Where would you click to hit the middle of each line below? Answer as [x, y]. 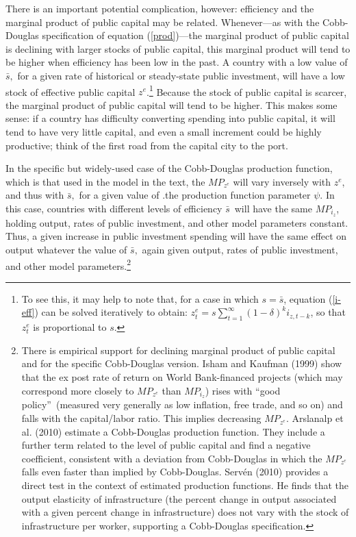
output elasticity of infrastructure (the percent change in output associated [179, 498]
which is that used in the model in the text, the [105, 181]
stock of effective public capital [71, 91]
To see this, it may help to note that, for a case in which [140, 298]
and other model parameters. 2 [68, 264]
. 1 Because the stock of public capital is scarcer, [246, 90]
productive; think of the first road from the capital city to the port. [147, 145]
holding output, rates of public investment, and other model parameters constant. [177, 222]
